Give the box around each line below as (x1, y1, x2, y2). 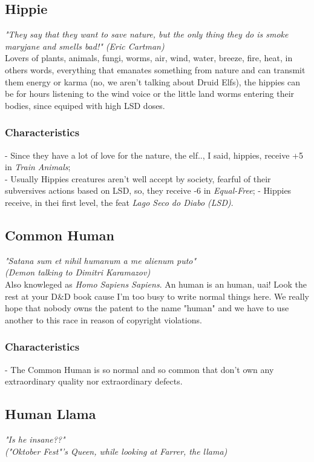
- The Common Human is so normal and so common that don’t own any (5, 363, 274, 375)
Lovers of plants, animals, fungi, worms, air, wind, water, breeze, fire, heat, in (5, 51, 293, 64)
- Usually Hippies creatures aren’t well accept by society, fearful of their (5, 172, 271, 185)
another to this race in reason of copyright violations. (5, 313, 202, 326)
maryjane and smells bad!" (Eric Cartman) (5, 39, 165, 52)
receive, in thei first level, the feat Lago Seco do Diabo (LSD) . (5, 196, 234, 208)
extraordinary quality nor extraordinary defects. (5, 375, 183, 388)
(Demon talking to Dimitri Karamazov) (5, 266, 151, 279)
